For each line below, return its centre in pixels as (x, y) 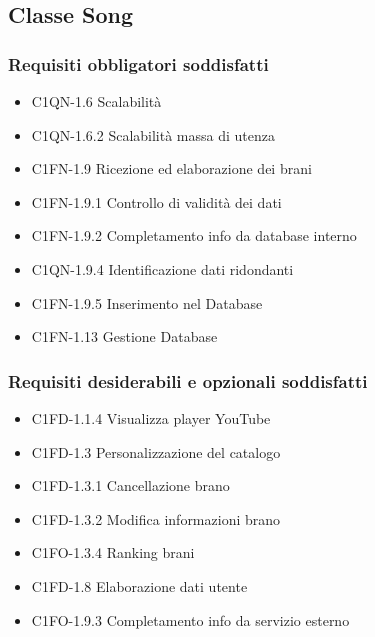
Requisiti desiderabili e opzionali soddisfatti (188, 380)
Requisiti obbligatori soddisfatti (138, 63)
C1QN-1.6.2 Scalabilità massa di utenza (153, 134)
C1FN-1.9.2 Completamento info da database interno (194, 235)
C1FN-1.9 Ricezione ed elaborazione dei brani (171, 168)
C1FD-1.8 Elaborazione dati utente (139, 585)
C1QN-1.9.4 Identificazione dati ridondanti (162, 268)
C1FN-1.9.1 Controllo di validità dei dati (156, 201)
